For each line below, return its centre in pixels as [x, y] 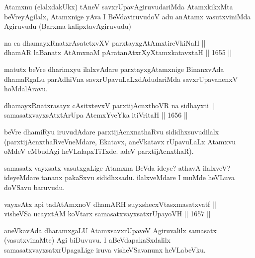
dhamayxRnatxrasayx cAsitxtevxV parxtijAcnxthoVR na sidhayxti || [110, 105]
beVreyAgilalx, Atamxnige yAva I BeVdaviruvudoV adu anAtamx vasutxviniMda [127, 16]
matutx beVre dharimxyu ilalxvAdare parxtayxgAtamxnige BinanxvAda [114, 69]
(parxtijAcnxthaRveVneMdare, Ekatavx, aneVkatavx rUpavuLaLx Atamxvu [120, 141]
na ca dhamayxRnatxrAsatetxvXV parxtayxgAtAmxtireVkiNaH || [105, 42]
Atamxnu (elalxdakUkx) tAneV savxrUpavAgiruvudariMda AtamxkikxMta [119, 6]
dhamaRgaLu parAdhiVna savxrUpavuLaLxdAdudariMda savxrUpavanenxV [121, 79]
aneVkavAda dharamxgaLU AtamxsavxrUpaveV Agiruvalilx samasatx [110, 230]
